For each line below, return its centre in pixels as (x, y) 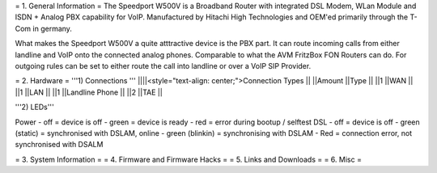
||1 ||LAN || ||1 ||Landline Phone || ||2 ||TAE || (89, 92)
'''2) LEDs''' (34, 107)
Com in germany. (44, 28)
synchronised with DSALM (59, 145)
